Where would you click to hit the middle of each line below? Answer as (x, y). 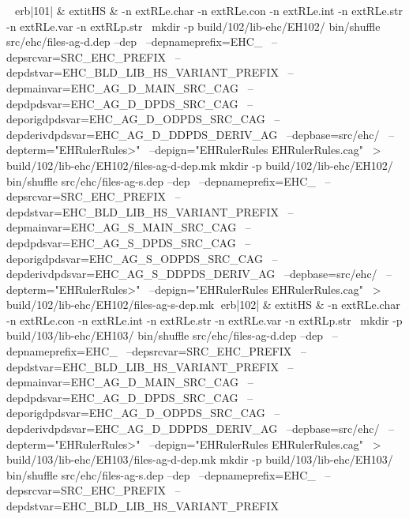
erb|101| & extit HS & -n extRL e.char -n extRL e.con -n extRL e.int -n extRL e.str (208, 10)
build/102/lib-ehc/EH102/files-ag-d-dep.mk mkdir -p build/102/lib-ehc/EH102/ (200, 165)
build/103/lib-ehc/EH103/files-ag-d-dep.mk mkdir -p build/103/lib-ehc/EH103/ (200, 459)
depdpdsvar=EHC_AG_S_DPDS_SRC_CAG (121, 242)
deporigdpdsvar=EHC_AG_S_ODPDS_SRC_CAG (135, 258)
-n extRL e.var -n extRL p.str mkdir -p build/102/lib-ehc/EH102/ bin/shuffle (193, 26)
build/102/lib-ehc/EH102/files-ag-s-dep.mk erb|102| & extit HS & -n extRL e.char (203, 305)
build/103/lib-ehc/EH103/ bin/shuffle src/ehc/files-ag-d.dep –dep (165, 335)
